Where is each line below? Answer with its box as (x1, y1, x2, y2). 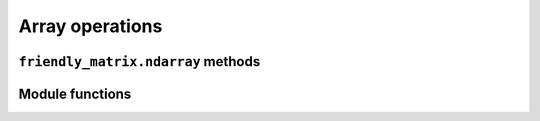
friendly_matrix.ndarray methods (18, 53, 261, 70)
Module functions (18, 85, 132, 102)
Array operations (18, 15, 163, 37)
